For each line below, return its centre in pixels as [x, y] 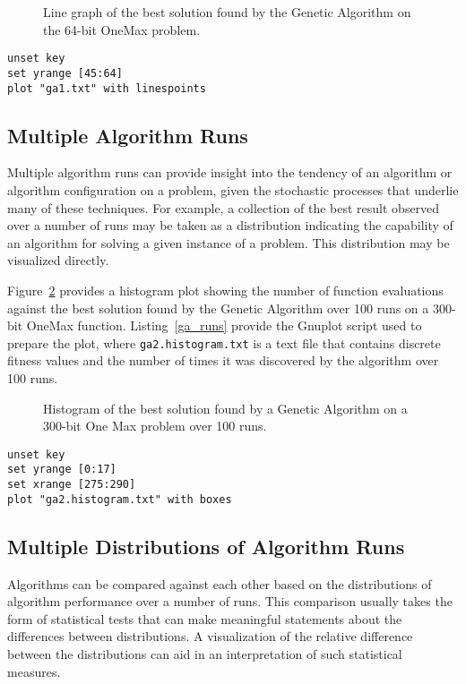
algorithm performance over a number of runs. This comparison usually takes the [230, 601]
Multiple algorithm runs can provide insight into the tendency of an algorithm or [230, 172]
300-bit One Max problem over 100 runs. [155, 426]
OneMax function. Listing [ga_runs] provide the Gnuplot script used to [224, 325]
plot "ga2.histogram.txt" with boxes [120, 499]
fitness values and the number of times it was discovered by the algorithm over [223, 360]
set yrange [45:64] [65, 73]
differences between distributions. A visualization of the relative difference [210, 636]
